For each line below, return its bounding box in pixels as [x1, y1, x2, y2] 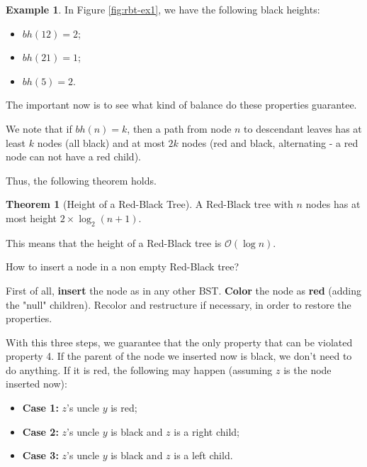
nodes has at [305, 197, 361, 211]
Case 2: [22, 424, 59, 439]
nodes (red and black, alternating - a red [181, 135, 358, 150]
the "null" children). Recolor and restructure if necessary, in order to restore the [6, 297, 351, 312]
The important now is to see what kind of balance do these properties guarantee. [6, 97, 357, 112]
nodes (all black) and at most [37, 135, 165, 150]
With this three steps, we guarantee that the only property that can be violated [6, 334, 353, 349]
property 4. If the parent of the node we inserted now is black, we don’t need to [6, 348, 352, 363]
